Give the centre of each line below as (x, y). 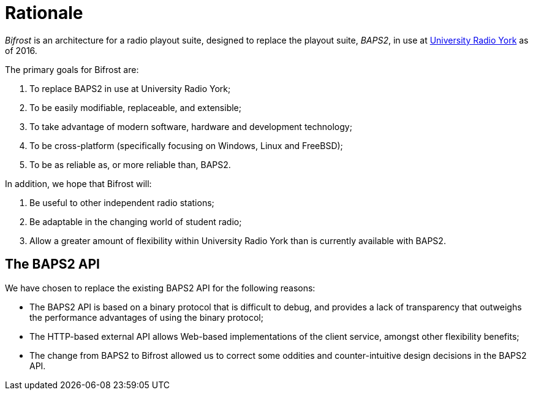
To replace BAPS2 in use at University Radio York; (130, 88)
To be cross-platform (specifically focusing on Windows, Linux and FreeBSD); (186, 145)
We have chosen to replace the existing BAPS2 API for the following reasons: (160, 288)
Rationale (44, 13)
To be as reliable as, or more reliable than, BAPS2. (130, 164)
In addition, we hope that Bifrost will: (78, 183)
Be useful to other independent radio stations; (122, 202)
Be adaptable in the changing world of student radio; (136, 221)
